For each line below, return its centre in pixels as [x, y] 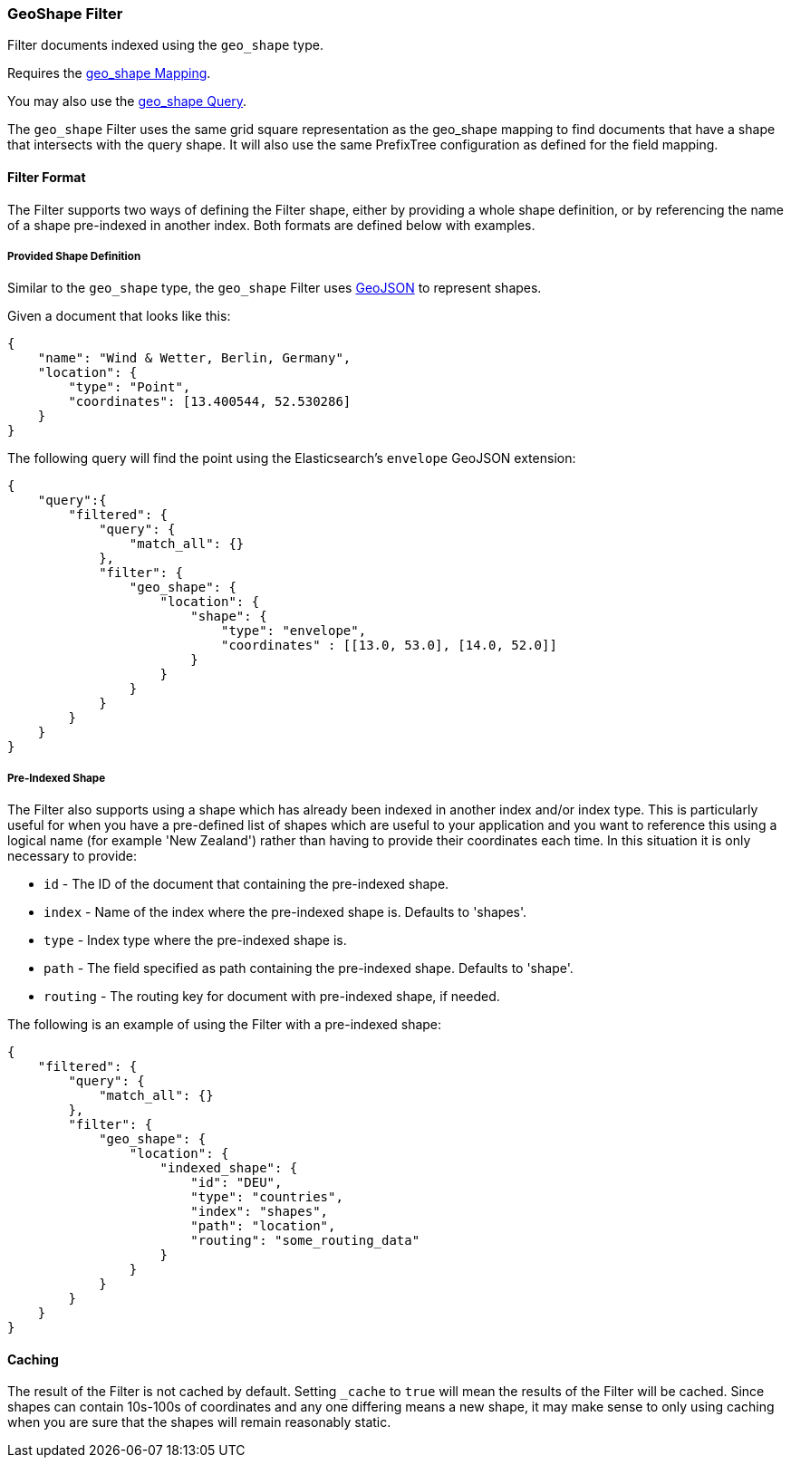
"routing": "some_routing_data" [305, 1241]
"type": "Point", [130, 387]
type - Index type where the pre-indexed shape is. [195, 940]
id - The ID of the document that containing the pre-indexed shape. [246, 884]
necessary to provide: [72, 856]
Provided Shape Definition [74, 256]
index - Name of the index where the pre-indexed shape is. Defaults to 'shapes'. [285, 912]
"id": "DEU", [236, 1183]
